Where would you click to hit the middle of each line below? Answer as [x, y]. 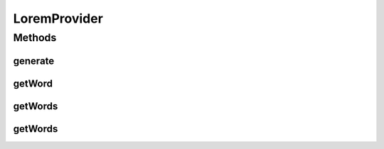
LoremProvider [58, 18]
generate [34, 61]
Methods [35, 38]
